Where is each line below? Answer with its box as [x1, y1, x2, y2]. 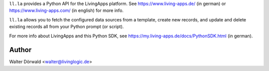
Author [9, 46, 32, 54]
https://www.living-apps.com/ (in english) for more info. [9, 7, 124, 13]
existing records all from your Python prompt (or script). [9, 24, 124, 30]
